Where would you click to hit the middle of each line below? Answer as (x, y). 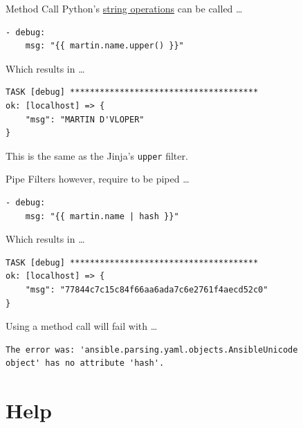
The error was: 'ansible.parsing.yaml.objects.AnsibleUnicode (152, 350)
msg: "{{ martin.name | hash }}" (102, 216)
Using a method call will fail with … (82, 326)
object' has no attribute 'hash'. (85, 363)
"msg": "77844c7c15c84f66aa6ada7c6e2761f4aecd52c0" (147, 289)
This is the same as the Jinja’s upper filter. (97, 155)
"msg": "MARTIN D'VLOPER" (85, 119)
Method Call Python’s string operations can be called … (124, 8)
